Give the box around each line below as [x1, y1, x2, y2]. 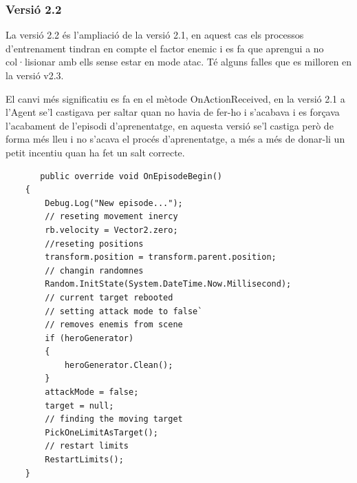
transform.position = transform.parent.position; [45, 252, 277, 263]
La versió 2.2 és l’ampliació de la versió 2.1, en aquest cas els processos [6, 28, 304, 42]
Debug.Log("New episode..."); [45, 198, 183, 208]
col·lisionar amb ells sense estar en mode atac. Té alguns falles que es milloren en [6, 54, 352, 69]
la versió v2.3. [6, 68, 64, 82]
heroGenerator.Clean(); [64, 360, 173, 370]
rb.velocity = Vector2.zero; [45, 225, 178, 235]
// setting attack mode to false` [45, 306, 203, 316]
